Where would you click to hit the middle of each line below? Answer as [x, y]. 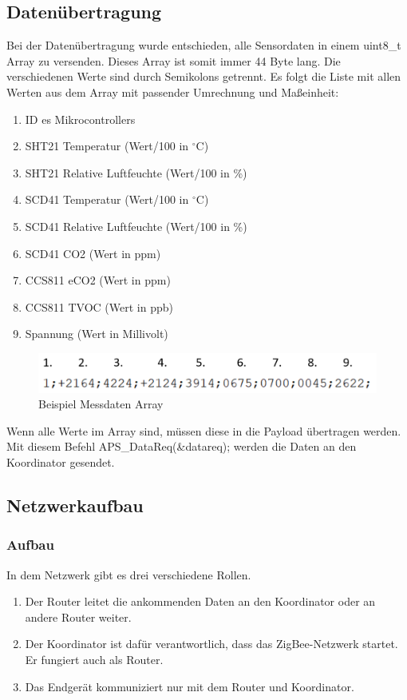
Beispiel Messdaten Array [101, 404]
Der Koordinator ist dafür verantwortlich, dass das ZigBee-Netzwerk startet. [211, 644]
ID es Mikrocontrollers [80, 119]
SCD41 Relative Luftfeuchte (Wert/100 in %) [136, 226]
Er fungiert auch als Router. [94, 659]
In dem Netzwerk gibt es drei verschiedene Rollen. [129, 574]
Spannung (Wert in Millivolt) [97, 334]
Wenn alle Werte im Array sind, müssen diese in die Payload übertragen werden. [204, 430]
